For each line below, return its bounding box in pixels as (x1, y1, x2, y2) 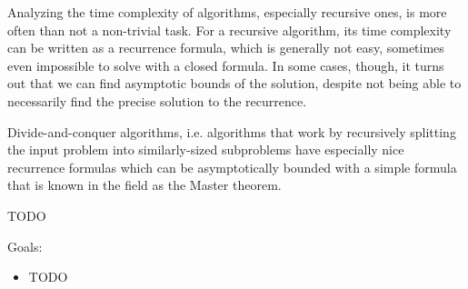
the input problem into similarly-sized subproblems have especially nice (7, 140, 404, 159)
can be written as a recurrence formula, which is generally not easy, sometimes (7, 38, 444, 57)
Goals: (7, 236, 43, 255)
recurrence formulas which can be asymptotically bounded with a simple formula (7, 157, 457, 176)
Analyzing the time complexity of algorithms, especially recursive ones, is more (7, 3, 447, 21)
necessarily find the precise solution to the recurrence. (7, 91, 307, 110)
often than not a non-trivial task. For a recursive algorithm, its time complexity (7, 20, 452, 39)
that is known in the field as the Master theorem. (7, 175, 282, 194)
